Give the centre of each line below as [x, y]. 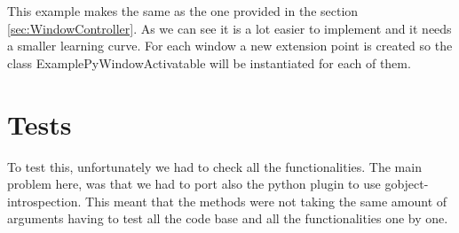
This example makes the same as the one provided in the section [183, 11]
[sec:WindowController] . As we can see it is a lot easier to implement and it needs [229, 28]
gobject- [407, 184]
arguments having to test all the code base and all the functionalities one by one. [228, 218]
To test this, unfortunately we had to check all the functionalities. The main [214, 166]
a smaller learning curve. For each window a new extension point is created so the [230, 46]
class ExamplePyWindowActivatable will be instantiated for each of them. [209, 62]
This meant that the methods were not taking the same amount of [266, 201]
